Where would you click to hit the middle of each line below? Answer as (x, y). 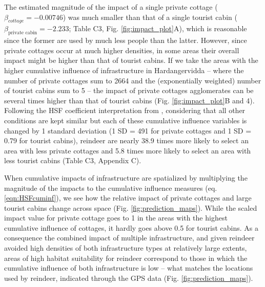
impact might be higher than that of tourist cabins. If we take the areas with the (131, 60)
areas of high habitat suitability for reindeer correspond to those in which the (126, 258)
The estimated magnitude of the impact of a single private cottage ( (111, 7)
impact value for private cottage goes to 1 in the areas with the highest (116, 218)
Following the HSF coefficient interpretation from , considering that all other (125, 110)
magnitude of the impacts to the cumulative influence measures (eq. (111, 187)
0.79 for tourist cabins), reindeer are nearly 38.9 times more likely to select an (126, 140)
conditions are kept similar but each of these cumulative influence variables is (126, 120)
